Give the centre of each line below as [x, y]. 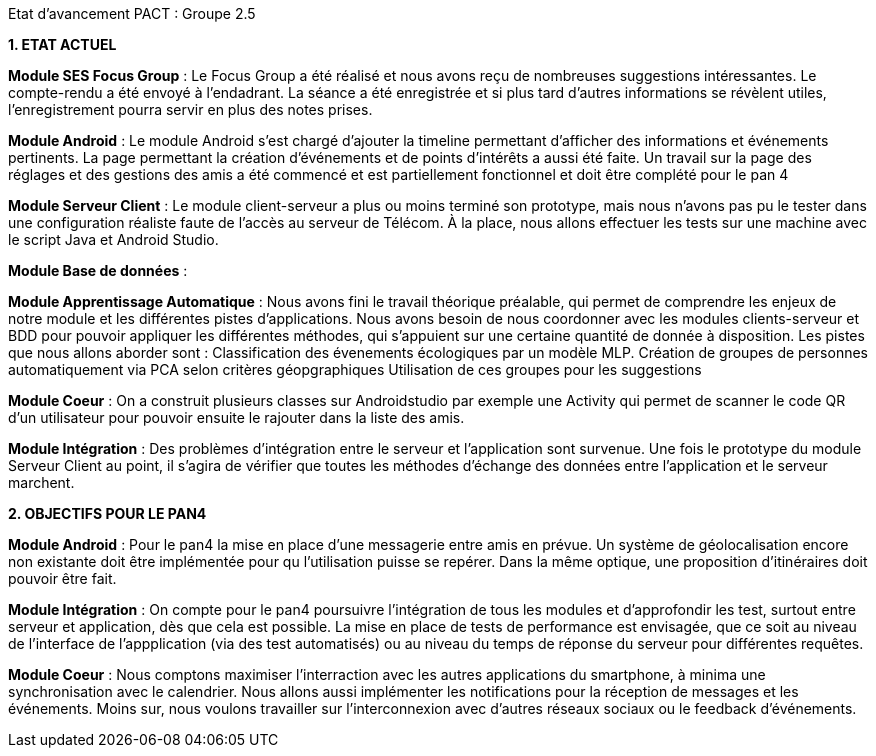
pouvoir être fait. [62, 578]
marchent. [41, 482]
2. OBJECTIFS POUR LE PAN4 [107, 513]
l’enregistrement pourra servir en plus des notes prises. [190, 109]
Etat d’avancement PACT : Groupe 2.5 [132, 13]
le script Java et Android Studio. [113, 239]
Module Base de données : [98, 270]
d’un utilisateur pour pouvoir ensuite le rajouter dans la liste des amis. [236, 417]
